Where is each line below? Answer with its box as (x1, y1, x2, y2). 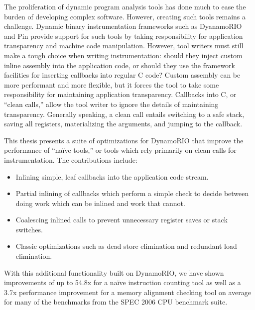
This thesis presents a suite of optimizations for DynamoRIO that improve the (4, 135, 244, 145)
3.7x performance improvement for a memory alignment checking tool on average (4, 287, 252, 297)
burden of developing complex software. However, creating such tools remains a (4, 11, 246, 21)
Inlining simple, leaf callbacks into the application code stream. (15, 171, 209, 182)
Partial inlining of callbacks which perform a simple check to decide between (15, 188, 249, 199)
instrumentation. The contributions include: (4, 154, 137, 165)
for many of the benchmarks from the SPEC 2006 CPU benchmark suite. (4, 297, 228, 307)
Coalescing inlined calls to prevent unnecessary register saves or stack (15, 214, 228, 225)
